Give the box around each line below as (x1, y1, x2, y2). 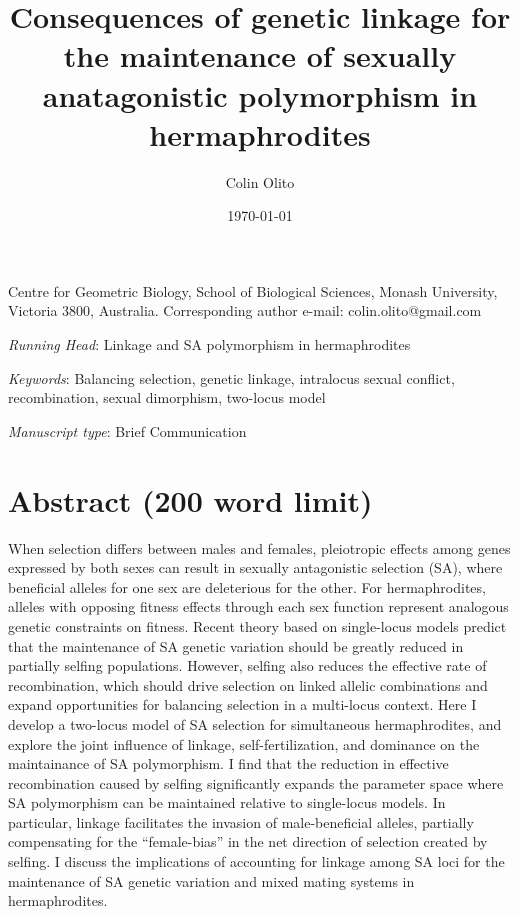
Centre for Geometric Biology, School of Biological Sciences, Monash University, (8, 280, 498, 301)
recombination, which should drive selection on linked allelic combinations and (8, 674, 488, 695)
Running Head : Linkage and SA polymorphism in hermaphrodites (8, 334, 411, 355)
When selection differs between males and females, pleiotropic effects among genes (8, 537, 511, 558)
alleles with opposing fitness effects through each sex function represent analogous (8, 596, 509, 617)
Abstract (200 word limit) (8, 479, 373, 520)
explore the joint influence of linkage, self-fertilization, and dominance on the (8, 733, 480, 754)
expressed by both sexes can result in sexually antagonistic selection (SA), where (8, 557, 503, 578)
